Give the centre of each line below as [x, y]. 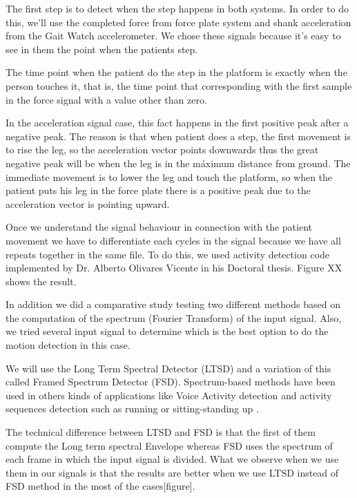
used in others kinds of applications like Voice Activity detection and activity [169, 395]
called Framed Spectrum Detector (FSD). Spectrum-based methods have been [171, 382]
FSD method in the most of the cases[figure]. [100, 486]
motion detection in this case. [68, 345]
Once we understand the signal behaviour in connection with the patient [159, 227]
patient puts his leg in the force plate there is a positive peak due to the [158, 190]
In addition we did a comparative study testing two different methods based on [173, 304]
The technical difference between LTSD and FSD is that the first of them [161, 432]
